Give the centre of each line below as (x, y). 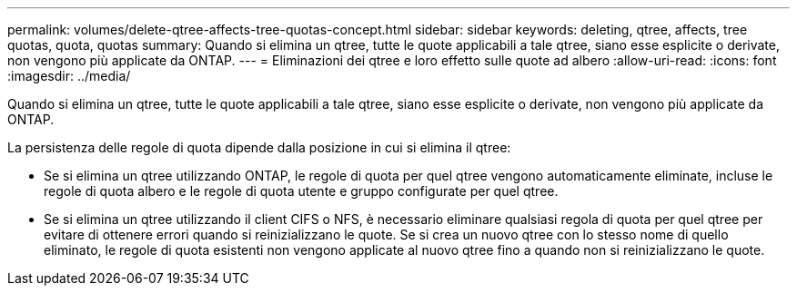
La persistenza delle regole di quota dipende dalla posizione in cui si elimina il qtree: (259, 147)
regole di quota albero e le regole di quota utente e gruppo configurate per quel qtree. (301, 191)
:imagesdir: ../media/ (69, 76)
